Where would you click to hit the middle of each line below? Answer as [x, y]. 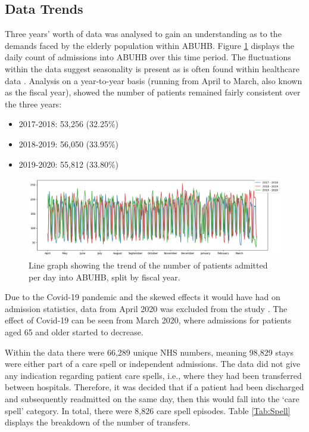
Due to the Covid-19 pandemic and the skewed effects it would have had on [143, 297]
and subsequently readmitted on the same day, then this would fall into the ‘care [152, 398]
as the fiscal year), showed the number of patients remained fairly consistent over [153, 92]
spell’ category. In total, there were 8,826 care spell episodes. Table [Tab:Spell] [148, 410]
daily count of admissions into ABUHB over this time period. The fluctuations [148, 57]
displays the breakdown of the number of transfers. [98, 422]
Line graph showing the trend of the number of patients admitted [148, 265]
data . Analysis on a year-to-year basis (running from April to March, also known [154, 80]
